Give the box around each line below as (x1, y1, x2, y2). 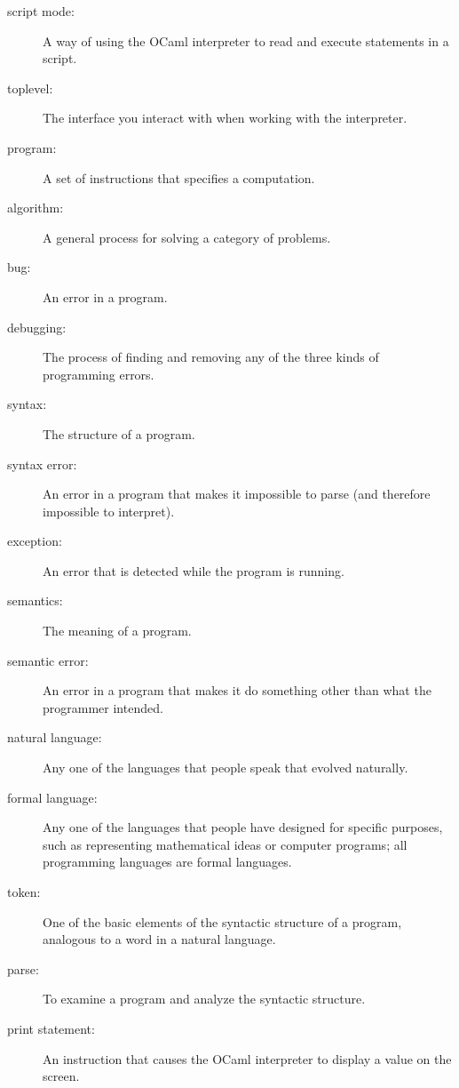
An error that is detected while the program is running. (43, 561, 344, 580)
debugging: (7, 317, 67, 336)
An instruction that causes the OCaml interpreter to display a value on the (43, 1049, 452, 1068)
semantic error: (7, 651, 89, 669)
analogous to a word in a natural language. (43, 930, 276, 948)
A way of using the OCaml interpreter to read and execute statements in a (43, 31, 449, 50)
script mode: (7, 2, 75, 20)
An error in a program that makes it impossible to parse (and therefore (43, 484, 431, 503)
